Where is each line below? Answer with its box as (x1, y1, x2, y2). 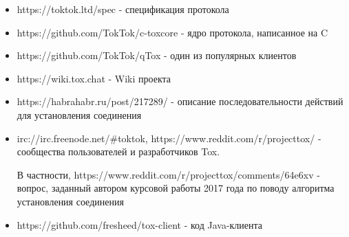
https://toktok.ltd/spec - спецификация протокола (17, 2, 229, 16)
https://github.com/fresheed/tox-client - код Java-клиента (17, 217, 263, 232)
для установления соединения (17, 107, 142, 122)
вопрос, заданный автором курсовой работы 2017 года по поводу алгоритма (17, 181, 335, 195)
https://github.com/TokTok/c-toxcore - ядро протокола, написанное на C (17, 25, 328, 39)
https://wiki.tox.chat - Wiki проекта (17, 71, 171, 85)
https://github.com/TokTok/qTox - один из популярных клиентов (17, 48, 297, 63)
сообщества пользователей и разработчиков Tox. (17, 144, 220, 159)
